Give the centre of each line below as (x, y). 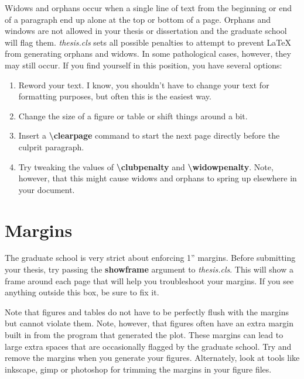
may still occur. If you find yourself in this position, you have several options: (144, 65)
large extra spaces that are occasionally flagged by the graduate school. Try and (148, 346)
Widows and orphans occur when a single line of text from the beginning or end (148, 8)
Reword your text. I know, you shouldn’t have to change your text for (144, 85)
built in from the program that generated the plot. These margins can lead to (144, 335)
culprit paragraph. (51, 147)
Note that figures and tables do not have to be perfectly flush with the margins (147, 311)
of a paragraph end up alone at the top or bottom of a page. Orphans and (138, 19)
